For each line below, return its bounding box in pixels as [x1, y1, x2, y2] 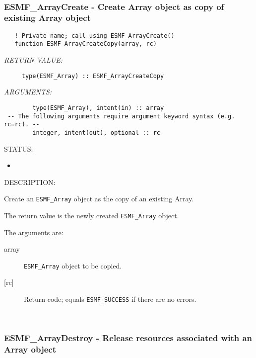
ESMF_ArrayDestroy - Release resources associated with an [4, 332, 253, 344]
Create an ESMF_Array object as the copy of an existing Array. [4, 193, 194, 204]
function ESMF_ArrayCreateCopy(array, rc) [14, 40, 157, 48]
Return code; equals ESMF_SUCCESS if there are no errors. [24, 294, 196, 304]
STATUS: [4, 143, 33, 154]
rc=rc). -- [4, 121, 40, 128]
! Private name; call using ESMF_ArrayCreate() [14, 32, 175, 39]
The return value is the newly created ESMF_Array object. [4, 210, 179, 220]
